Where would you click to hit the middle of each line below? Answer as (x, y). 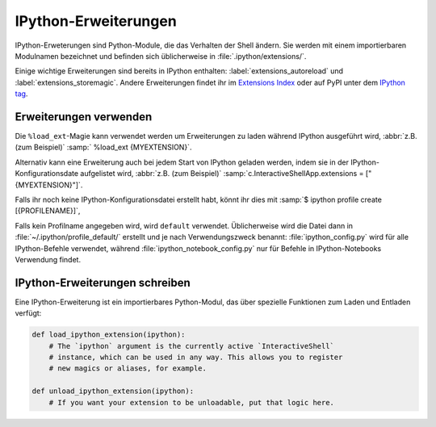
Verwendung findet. (48, 259)
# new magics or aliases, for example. (128, 368)
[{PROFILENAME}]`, (48, 211)
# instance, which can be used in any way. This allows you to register (196, 357)
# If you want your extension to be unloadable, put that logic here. (192, 402)
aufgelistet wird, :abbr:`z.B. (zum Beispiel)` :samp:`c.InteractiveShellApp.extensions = (222, 174)
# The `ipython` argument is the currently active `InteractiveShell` (192, 346)
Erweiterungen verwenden (84, 117)
